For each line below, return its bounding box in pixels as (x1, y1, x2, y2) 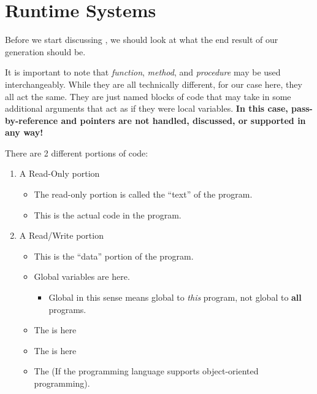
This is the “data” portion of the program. (34, 249, 194, 262)
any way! (5, 126, 44, 139)
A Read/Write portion (19, 229, 104, 242)
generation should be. (5, 45, 86, 58)
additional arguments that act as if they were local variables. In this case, (5, 102, 288, 115)
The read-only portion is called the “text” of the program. (34, 188, 253, 201)
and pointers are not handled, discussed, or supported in (61, 114, 306, 126)
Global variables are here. (34, 270, 130, 283)
